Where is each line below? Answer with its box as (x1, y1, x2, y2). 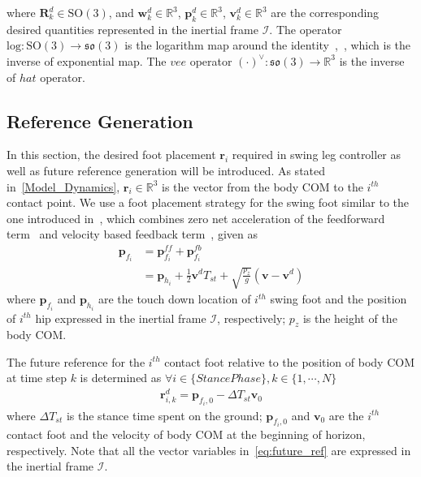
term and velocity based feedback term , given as (7, 226, 258, 243)
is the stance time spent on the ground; (66, 406, 263, 423)
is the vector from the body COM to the (162, 178, 363, 195)
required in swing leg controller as (232, 146, 401, 163)
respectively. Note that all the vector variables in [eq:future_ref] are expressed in (7, 441, 411, 458)
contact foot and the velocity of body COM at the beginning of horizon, (7, 426, 366, 443)
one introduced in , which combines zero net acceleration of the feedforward (7, 209, 385, 226)
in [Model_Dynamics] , (7, 178, 120, 195)
